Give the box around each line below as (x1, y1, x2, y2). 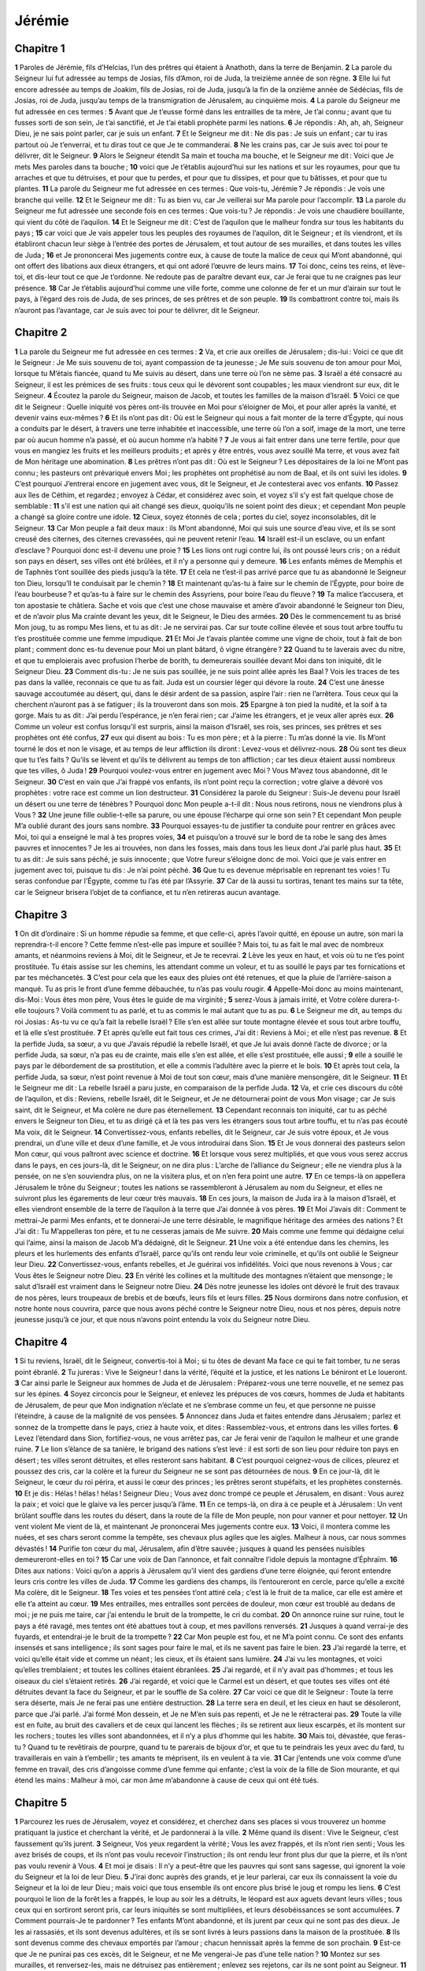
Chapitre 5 (14, 1796, 68, 1809)
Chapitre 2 (14, 326, 68, 339)
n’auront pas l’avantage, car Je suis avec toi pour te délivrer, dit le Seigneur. (14, 305, 260, 315)
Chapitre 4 (14, 1336, 68, 1349)
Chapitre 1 (14, 42, 65, 55)
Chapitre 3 (14, 907, 68, 922)
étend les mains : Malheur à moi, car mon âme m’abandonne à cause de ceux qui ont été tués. (14, 1775, 319, 1785)
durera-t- (370, 994, 401, 1004)
